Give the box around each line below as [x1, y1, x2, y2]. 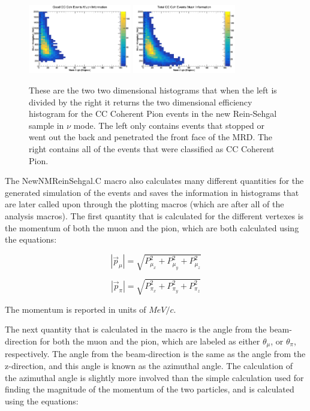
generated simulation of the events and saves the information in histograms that [5, 186, 299, 198]
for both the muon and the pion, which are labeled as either [40, 335, 260, 347]
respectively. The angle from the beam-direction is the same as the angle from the [5, 347, 306, 360]
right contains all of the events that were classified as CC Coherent [29, 143, 275, 155]
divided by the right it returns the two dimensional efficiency [29, 95, 252, 108]
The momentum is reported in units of [5, 303, 146, 315]
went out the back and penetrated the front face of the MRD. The [29, 131, 273, 143]
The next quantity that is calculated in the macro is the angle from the [5, 323, 267, 336]
